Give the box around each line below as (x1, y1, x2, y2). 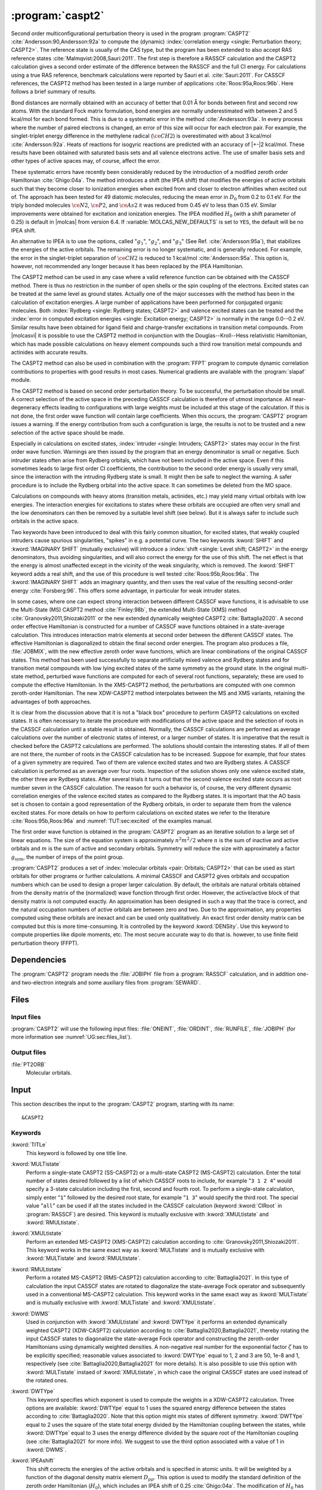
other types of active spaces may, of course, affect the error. (11, 157, 161, 164)
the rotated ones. (26, 1377, 69, 1384)
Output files (11, 1048, 47, 1057)
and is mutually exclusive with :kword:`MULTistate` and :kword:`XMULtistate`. (26, 1299, 216, 1306)
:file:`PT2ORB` (11, 1061, 46, 1068)
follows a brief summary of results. (11, 88, 97, 95)
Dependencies (11, 955, 67, 965)
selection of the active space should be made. (11, 429, 125, 436)
